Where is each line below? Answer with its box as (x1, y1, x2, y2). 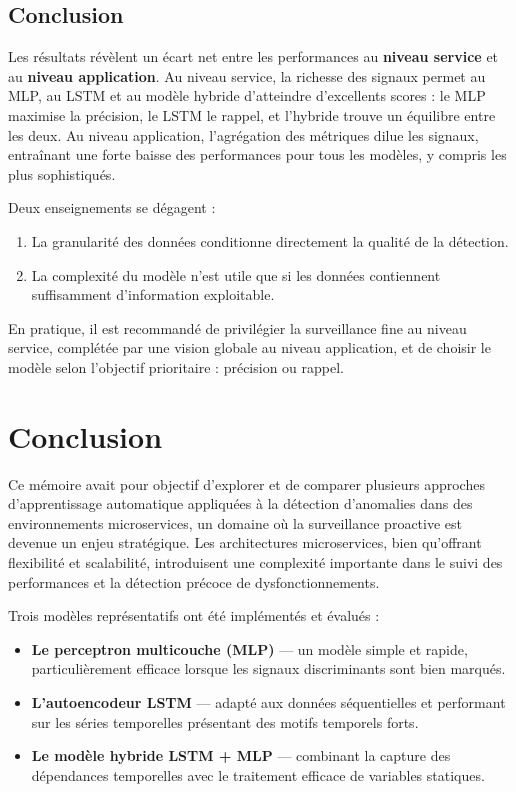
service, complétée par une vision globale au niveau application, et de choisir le (8, 337, 491, 358)
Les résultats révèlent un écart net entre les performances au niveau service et (8, 46, 499, 67)
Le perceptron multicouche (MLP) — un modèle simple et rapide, (31, 638, 468, 659)
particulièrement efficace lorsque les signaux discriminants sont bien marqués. (31, 658, 506, 679)
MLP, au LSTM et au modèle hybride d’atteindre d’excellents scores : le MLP (8, 85, 486, 106)
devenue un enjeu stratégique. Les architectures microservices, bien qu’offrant (8, 532, 482, 553)
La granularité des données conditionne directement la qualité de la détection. (31, 230, 509, 251)
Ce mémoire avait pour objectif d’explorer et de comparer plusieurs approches (8, 473, 485, 494)
